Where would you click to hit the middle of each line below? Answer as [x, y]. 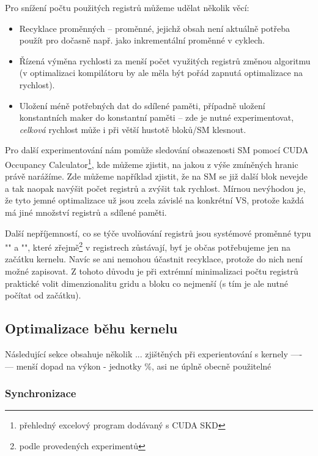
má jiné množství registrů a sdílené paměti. [86, 212]
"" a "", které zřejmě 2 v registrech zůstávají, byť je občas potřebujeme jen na [148, 246]
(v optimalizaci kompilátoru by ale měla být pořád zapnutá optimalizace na [161, 73]
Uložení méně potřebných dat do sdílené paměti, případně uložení [142, 105]
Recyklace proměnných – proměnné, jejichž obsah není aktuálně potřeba [154, 28]
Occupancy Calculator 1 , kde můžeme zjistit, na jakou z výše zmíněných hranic [152, 163]
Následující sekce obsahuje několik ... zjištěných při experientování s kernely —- [154, 353]
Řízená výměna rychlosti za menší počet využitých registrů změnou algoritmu [165, 60]
